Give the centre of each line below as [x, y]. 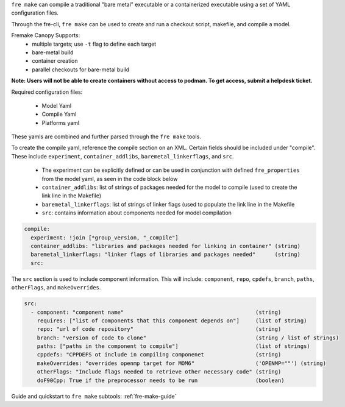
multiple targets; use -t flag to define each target [94, 44]
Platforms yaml [60, 122]
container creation [55, 61]
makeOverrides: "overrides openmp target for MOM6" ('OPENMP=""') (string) [181, 363]
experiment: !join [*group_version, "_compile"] [105, 237]
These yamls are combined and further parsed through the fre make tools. [106, 136]
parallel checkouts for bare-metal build [81, 69]
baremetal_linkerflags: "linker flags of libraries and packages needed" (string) [166, 255]
